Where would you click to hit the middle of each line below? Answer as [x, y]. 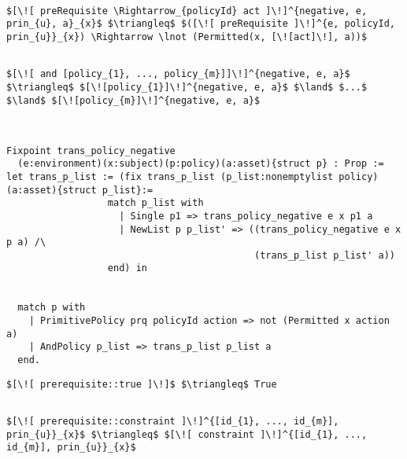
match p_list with [155, 203]
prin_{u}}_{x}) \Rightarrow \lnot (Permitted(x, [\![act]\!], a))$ [187, 37]
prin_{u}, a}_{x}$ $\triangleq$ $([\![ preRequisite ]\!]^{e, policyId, [201, 24]
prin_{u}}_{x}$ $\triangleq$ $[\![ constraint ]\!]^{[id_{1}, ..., [187, 434]
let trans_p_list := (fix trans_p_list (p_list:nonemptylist [170, 176]
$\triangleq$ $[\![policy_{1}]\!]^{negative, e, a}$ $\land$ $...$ [187, 87]
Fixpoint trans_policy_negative [91, 151]
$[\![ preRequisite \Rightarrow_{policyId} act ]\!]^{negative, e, [187, 11]
